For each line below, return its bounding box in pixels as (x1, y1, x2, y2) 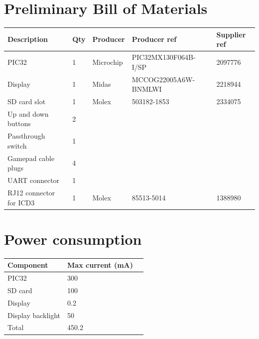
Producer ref (131, 34, 177, 44)
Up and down (7, 108, 49, 119)
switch (7, 140, 27, 151)
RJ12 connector (7, 187, 55, 197)
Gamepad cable (7, 153, 55, 163)
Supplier (216, 29, 246, 39)
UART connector (7, 175, 60, 185)
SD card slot (7, 96, 46, 106)
